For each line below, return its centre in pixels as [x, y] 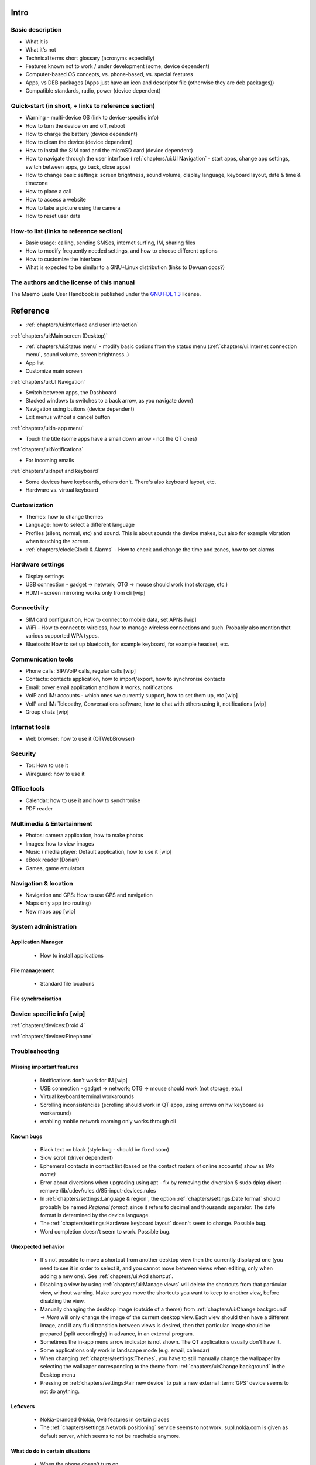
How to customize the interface [63, 259]
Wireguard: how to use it [55, 774]
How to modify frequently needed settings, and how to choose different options [121, 251]
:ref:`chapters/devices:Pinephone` [52, 1036]
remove [49, 1190]
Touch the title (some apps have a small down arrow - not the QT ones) [111, 438]
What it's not [41, 50]
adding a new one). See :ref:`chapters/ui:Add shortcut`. [107, 1276]
